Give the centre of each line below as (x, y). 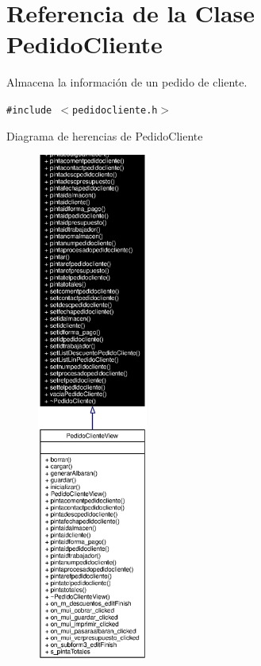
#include (29, 110)
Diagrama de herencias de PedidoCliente (105, 135)
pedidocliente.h (115, 110)
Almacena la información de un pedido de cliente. (127, 82)
